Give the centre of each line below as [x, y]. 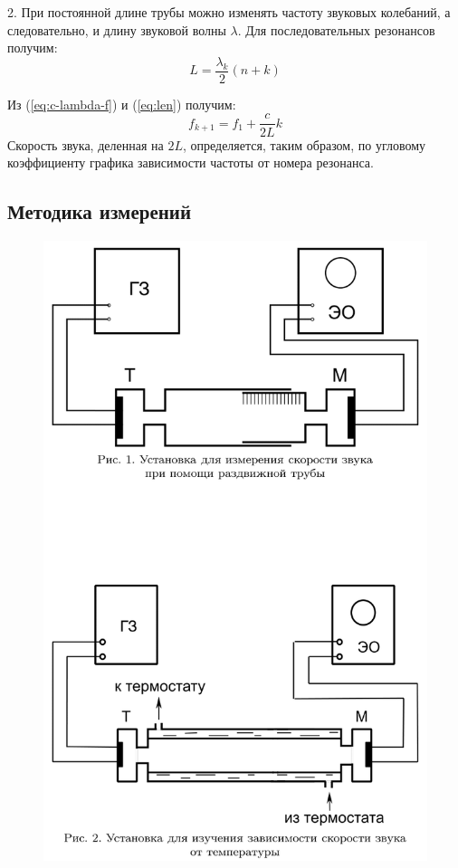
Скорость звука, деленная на [86, 144]
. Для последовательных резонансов [336, 29]
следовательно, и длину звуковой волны [117, 29]
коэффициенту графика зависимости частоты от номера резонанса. [191, 162]
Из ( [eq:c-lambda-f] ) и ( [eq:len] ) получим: [122, 104]
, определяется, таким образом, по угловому [304, 144]
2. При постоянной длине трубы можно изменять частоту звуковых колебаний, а [229, 12]
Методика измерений [100, 211]
